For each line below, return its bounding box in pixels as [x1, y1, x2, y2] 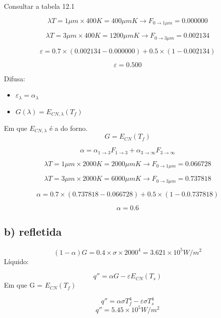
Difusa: [4, 73, 26, 83]
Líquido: [4, 256, 29, 266]
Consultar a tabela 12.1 [4, 1, 75, 11]
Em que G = [4, 280, 43, 290]
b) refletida [4, 224, 62, 239]
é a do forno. [49, 123, 88, 133]
